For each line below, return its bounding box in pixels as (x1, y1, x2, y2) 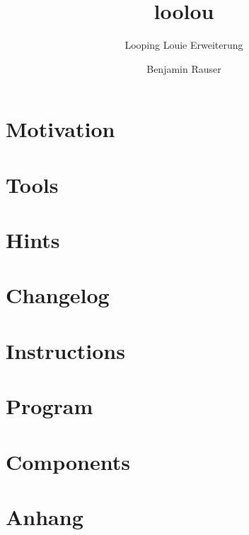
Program (6, 392, 93, 421)
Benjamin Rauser (146, 61, 221, 76)
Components (6, 447, 130, 476)
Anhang (6, 502, 83, 531)
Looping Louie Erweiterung (124, 37, 243, 52)
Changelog (6, 281, 110, 310)
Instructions (6, 336, 125, 365)
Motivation (6, 114, 115, 143)
